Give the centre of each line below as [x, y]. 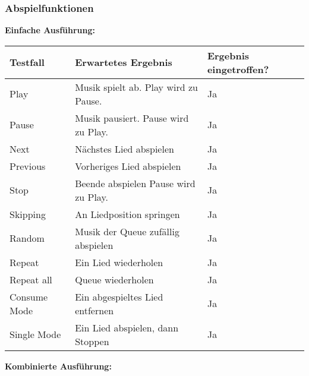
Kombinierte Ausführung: [58, 366]
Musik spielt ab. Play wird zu [136, 87]
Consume [29, 296]
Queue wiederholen [114, 279]
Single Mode [35, 334]
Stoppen [92, 341]
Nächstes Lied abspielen [124, 148]
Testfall [27, 62]
